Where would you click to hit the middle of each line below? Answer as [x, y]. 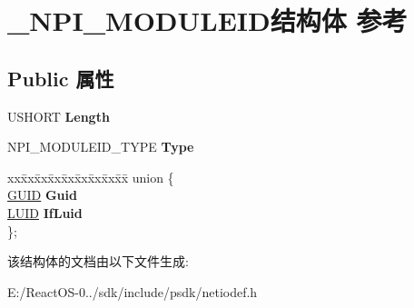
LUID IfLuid [45, 212]
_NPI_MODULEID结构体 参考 [207, 20]
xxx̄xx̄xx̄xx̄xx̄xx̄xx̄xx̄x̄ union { [91, 177]
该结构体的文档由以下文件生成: [98, 261]
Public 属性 [61, 78]
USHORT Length [59, 116]
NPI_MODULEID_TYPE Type [101, 147]
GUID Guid [42, 195]
